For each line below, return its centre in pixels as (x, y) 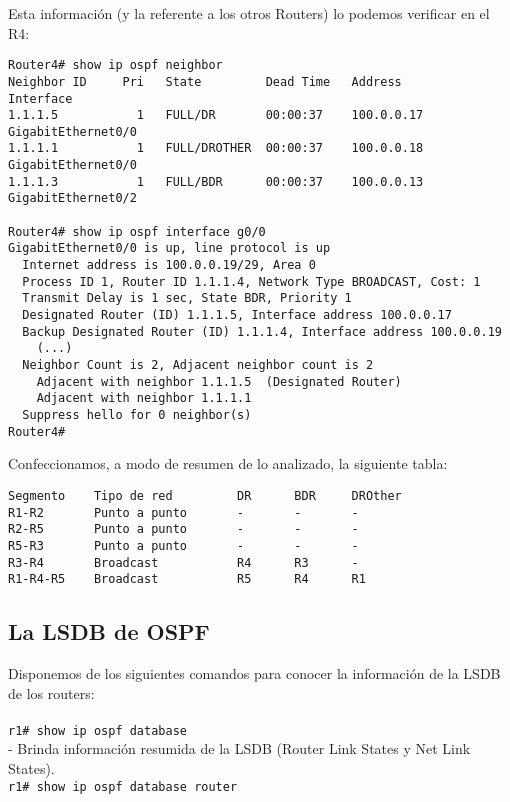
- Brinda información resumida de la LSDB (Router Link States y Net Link (239, 748)
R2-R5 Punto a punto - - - (183, 529)
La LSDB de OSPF (109, 631)
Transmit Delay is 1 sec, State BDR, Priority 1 (187, 298)
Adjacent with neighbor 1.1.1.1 (144, 398)
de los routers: (51, 692)
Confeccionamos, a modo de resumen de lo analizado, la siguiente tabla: (228, 463)
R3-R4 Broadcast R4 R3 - (183, 562)
